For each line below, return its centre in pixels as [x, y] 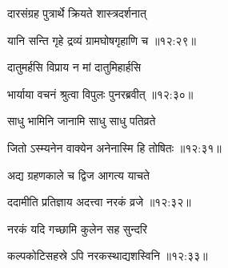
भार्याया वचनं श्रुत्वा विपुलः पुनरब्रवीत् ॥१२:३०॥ [100, 93]
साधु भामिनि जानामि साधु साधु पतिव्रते [82, 121]
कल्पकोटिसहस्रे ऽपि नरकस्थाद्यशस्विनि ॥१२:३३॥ [108, 256]
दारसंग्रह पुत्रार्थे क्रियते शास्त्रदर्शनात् [77, 13]
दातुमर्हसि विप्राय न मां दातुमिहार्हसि [74, 67]
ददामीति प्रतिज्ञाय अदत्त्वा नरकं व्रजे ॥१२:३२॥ [99, 202]
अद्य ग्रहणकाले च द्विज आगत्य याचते [78, 175]
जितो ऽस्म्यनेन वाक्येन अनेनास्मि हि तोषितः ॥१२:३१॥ [114, 147]
